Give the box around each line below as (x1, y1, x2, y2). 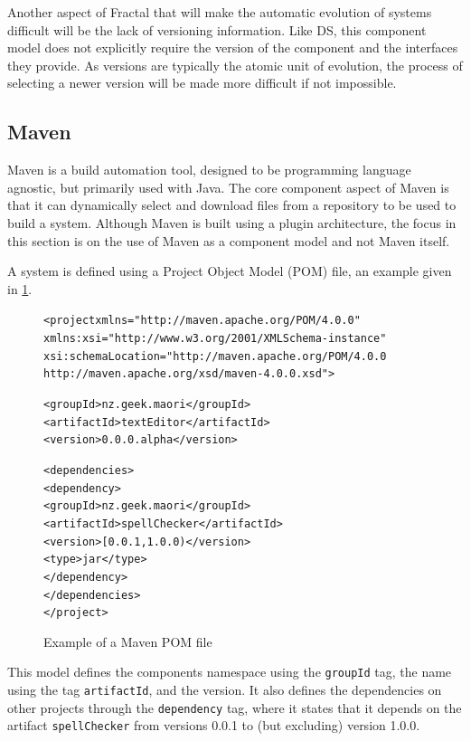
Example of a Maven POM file (43, 632, 212, 651)
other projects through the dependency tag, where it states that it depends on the (7, 698, 462, 717)
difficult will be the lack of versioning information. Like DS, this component (7, 20, 427, 39)
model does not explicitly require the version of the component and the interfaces (7, 38, 458, 57)
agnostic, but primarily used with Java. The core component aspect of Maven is (7, 177, 449, 196)
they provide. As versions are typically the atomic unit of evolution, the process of (7, 55, 463, 74)
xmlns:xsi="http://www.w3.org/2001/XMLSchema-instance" (43, 331, 387, 345)
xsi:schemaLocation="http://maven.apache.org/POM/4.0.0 (43, 349, 387, 363)
